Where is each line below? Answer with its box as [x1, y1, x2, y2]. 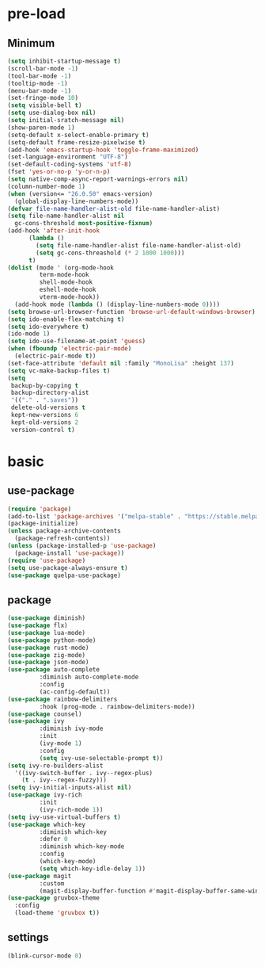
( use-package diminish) [7, 614, 86, 622]
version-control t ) [10, 426, 76, 434]
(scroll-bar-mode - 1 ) [7, 64, 79, 72]
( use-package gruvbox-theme [7, 894, 100, 902]
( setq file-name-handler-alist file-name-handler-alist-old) [36, 241, 242, 250]
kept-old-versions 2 [10, 418, 79, 426]
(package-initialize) [7, 520, 79, 528]
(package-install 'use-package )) [14, 548, 125, 557]
